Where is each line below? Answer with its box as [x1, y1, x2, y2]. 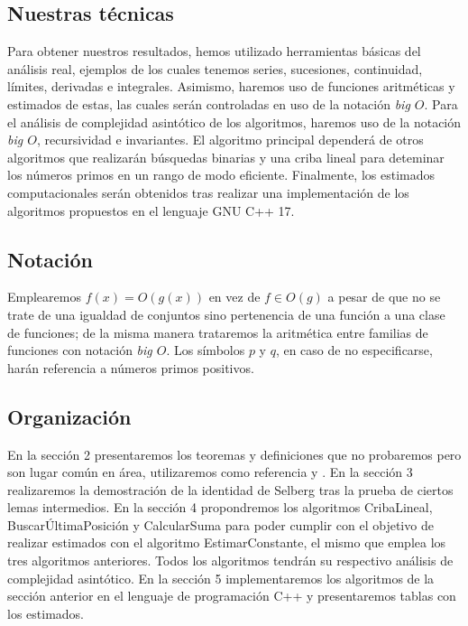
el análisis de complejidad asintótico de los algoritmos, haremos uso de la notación [7, 112, 462, 131]
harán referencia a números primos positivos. [7, 358, 254, 377]
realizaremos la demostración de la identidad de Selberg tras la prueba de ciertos [7, 480, 454, 499]
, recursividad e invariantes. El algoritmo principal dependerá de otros [36, 130, 424, 149]
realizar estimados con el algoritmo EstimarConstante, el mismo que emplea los [7, 533, 446, 552]
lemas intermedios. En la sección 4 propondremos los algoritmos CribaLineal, [7, 498, 433, 517]
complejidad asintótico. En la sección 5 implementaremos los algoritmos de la [7, 568, 435, 587]
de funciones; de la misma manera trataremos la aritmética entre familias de [7, 322, 428, 341]
